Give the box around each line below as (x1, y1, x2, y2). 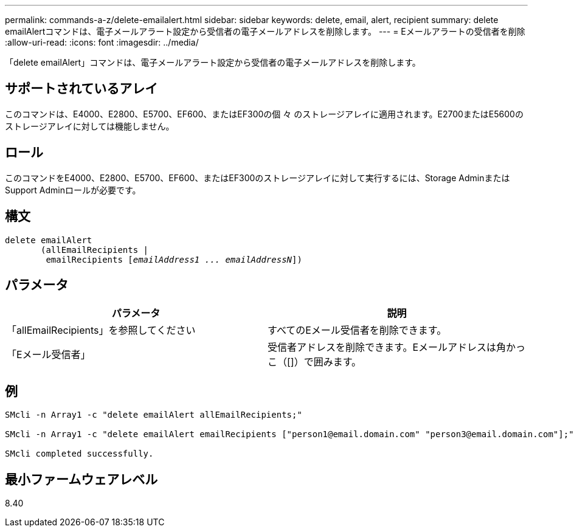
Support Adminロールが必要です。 (5, 184, 141, 195)
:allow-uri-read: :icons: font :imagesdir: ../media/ (5, 37, 199, 47)
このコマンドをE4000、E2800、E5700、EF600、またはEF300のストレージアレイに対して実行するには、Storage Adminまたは (5, 172, 510, 183)
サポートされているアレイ (5, 81, 158, 97)
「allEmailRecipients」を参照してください (7, 324, 196, 337)
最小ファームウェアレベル (5, 471, 158, 487)
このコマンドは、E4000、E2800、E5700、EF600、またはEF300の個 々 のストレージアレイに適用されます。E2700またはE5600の (5, 108, 524, 119)
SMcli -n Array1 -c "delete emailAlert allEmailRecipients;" (5, 410, 302, 420)
